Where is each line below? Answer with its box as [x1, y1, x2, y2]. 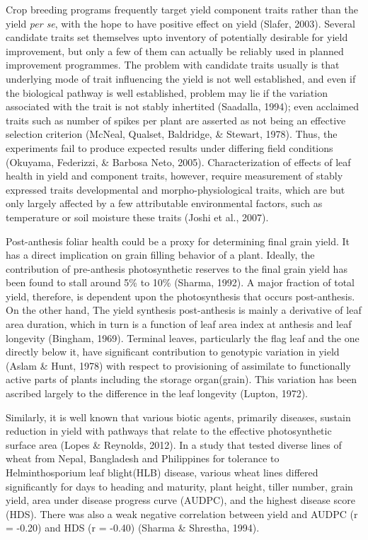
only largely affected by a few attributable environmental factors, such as [6, 196, 323, 211]
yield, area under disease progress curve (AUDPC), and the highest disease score [6, 493, 355, 507]
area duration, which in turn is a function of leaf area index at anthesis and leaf [6, 317, 352, 331]
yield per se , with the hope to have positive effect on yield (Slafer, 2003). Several [6, 16, 355, 30]
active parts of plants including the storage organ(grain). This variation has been [6, 372, 357, 387]
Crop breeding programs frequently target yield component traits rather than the [6, 2, 358, 16]
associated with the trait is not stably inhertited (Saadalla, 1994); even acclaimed [6, 99, 359, 114]
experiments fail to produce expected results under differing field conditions [6, 140, 333, 155]
